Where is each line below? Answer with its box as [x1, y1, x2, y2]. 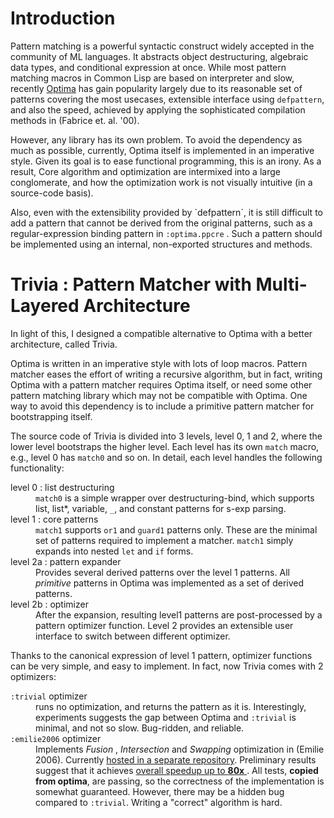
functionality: [10, 462, 65, 474]
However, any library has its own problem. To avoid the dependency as [10, 133, 303, 146]
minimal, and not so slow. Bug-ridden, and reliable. [35, 722, 245, 734]
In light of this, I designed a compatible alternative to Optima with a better [10, 327, 313, 339]
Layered [10, 295, 80, 317]
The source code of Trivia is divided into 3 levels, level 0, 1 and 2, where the [10, 430, 323, 442]
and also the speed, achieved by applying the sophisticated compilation [10, 103, 306, 116]
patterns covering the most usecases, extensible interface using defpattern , [10, 93, 325, 105]
